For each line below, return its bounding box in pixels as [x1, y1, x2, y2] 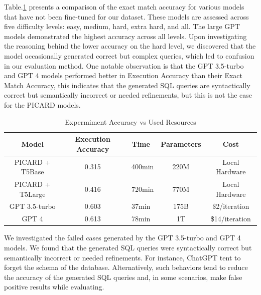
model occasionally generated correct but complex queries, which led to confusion [4, 50, 254, 61]
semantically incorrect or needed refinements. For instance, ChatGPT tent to [4, 252, 241, 262]
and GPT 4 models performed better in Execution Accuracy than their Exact [4, 70, 243, 81]
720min [132, 183, 154, 194]
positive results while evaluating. [4, 281, 104, 292]
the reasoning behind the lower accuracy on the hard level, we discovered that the [4, 41, 256, 51]
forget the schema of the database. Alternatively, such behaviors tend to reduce [4, 262, 248, 272]
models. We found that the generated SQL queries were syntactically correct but [4, 242, 252, 252]
